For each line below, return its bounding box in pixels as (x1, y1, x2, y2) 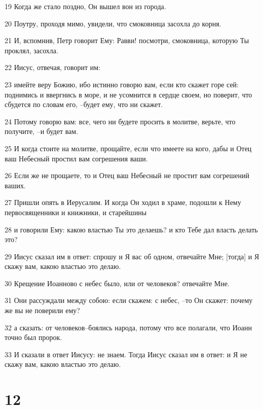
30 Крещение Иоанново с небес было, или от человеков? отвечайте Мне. (5, 278, 230, 288)
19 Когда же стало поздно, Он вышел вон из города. (5, 1, 166, 11)
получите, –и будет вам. (5, 126, 79, 137)
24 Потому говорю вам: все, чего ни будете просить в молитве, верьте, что (5, 116, 236, 126)
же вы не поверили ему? (5, 305, 80, 316)
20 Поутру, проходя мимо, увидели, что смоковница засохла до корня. (5, 18, 221, 28)
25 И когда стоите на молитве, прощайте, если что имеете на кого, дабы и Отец (5, 143, 252, 153)
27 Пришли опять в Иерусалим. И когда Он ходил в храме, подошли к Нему (5, 197, 241, 208)
